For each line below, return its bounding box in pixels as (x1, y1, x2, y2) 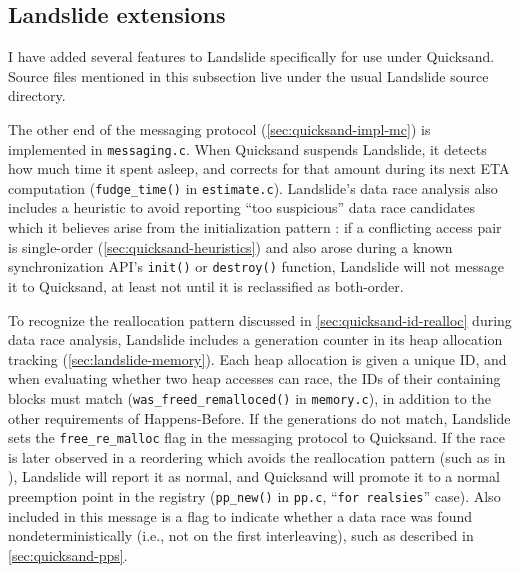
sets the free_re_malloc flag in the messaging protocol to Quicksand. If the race (8, 427, 505, 448)
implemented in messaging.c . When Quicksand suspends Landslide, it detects (8, 138, 487, 159)
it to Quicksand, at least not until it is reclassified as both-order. (8, 275, 404, 296)
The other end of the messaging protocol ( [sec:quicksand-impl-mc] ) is (8, 118, 431, 139)
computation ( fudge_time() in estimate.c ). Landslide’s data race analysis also (8, 177, 498, 198)
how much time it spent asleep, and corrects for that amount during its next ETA (8, 158, 510, 179)
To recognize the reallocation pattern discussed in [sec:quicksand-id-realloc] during (8, 309, 512, 330)
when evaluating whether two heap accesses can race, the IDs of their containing (8, 368, 501, 389)
